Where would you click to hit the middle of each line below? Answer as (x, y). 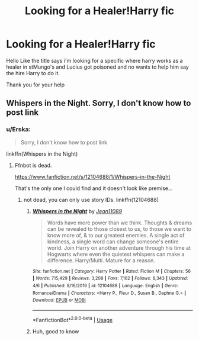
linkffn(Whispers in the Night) (42, 154)
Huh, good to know (56, 331)
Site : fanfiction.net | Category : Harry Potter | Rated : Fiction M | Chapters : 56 (112, 271)
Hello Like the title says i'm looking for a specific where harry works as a (94, 60)
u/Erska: (19, 130)
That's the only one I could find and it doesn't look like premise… (94, 188)
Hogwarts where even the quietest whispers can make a (116, 254)
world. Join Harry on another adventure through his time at (119, 247)
